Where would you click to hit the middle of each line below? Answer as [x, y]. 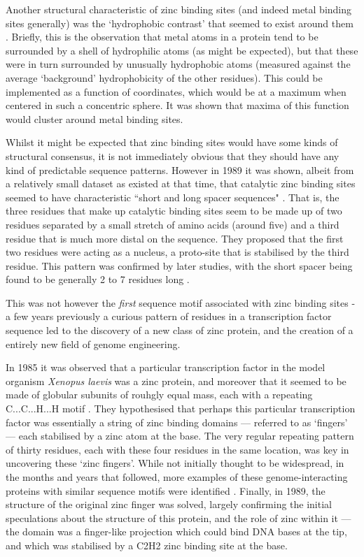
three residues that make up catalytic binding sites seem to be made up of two [174, 211]
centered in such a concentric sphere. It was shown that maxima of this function [177, 105]
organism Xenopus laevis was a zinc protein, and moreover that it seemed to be [176, 381]
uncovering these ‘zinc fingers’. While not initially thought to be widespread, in [175, 463]
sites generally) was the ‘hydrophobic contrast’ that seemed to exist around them [180, 23]
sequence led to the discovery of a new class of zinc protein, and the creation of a [180, 330]
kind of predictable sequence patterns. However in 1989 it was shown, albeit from [180, 169]
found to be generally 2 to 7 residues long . [98, 279]
